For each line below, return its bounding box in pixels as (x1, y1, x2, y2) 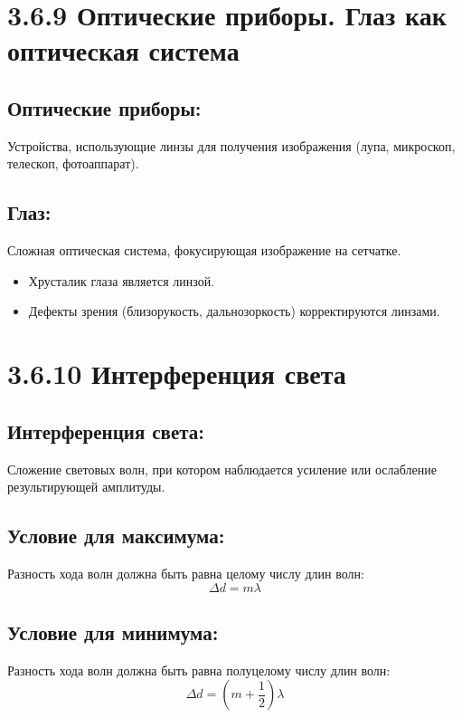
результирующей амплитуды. (7, 477, 165, 496)
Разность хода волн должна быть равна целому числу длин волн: (7, 563, 364, 582)
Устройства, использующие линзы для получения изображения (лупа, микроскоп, (7, 136, 456, 155)
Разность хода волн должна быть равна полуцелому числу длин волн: (7, 660, 391, 679)
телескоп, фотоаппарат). (7, 154, 139, 173)
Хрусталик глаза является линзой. (28, 271, 215, 290)
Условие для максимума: (7, 522, 225, 550)
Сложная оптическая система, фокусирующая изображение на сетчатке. (7, 241, 401, 260)
